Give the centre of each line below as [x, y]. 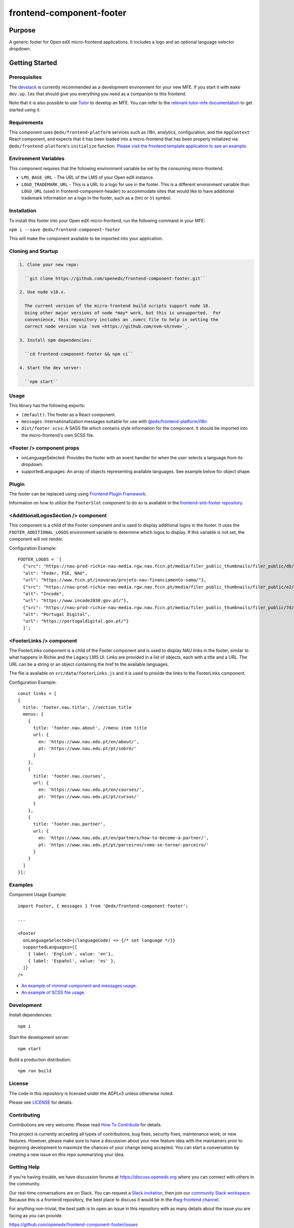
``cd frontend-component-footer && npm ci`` [79, 354]
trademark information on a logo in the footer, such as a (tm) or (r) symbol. [96, 198]
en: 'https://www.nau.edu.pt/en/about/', [89, 741]
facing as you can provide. [36, 1215]
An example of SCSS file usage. [53, 993]
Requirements [26, 122]
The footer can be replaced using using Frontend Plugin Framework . [78, 494]
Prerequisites [25, 77]
